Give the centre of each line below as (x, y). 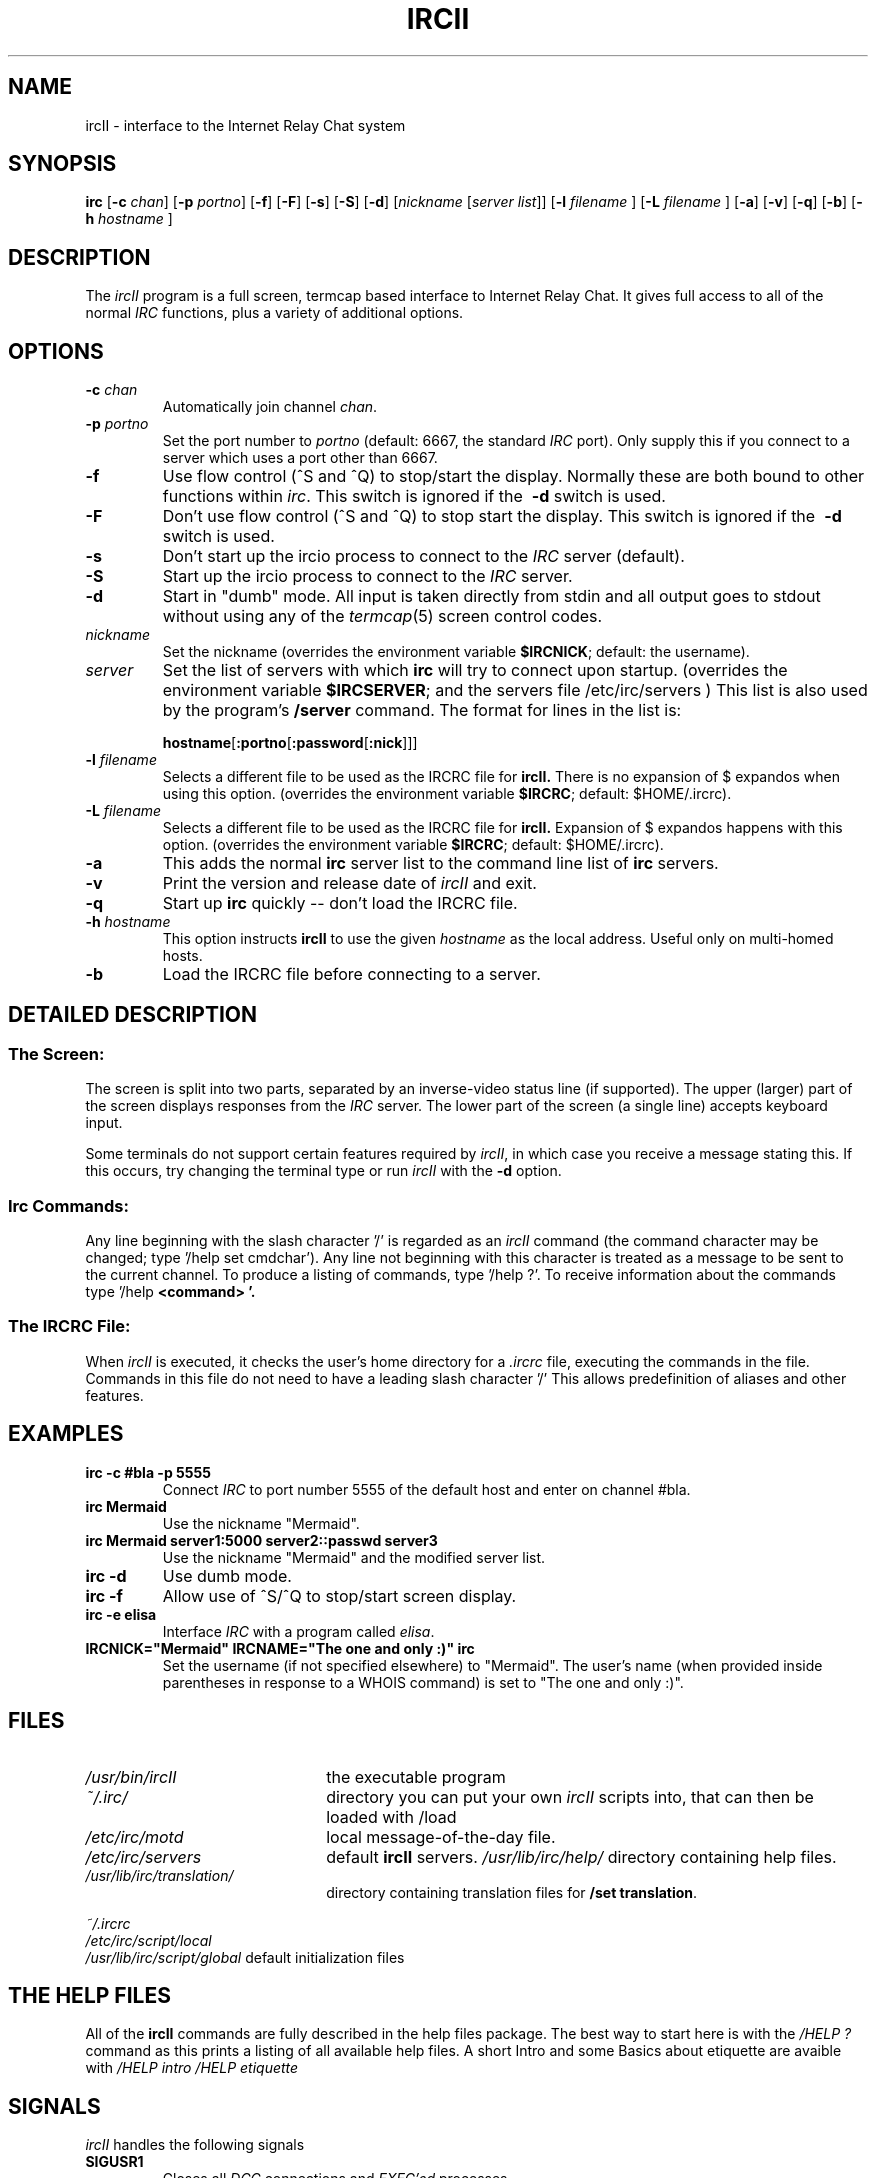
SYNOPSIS (62, 164)
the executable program (416, 1776)
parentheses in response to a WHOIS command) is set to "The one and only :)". (423, 1682)
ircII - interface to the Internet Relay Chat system (245, 125)
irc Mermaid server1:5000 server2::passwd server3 (261, 1540)
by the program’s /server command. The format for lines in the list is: (422, 710)
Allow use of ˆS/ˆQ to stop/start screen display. (339, 1595)
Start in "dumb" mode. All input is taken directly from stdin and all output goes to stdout (491, 596)
